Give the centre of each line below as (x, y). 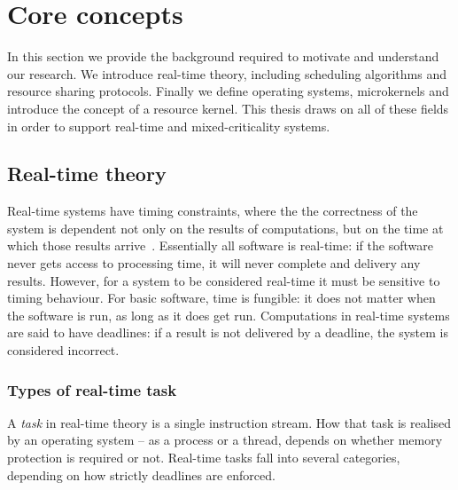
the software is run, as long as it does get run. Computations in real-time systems (229, 315)
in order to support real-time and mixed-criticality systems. (169, 126)
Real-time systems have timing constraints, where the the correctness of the (213, 211)
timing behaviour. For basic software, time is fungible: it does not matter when (221, 298)
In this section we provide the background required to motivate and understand (223, 56)
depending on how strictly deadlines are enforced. (141, 474)
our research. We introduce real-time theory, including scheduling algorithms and (227, 73)
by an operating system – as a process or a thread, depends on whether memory (225, 440)
